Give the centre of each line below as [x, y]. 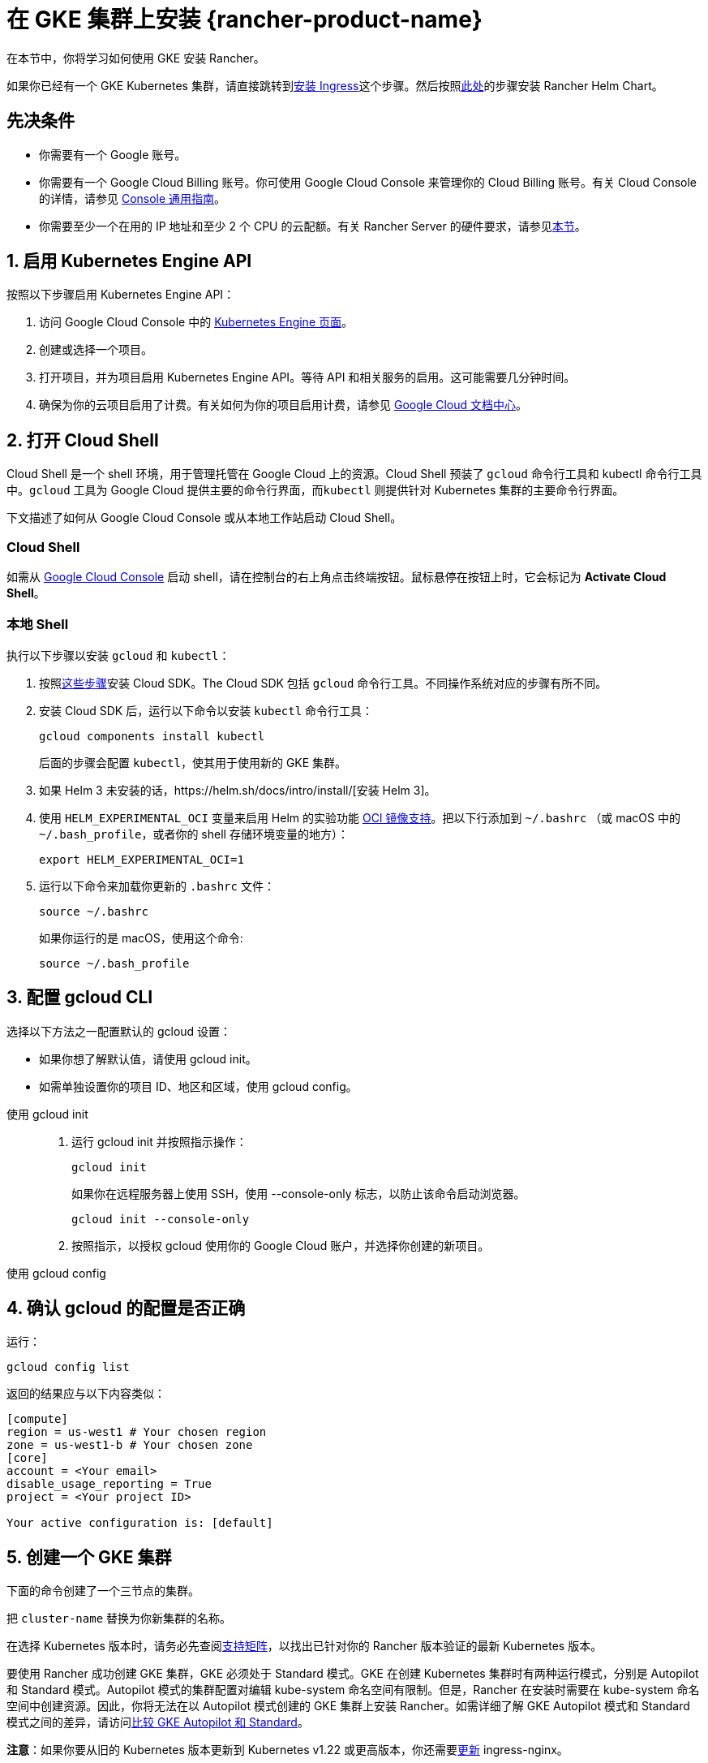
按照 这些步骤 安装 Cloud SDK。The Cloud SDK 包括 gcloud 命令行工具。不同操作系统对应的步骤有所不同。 [323, 683]
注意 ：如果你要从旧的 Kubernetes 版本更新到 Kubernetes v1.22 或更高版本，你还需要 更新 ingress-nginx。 [287, 1750]
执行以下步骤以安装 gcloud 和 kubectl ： [118, 655]
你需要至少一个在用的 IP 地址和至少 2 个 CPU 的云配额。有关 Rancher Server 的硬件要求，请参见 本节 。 [313, 226]
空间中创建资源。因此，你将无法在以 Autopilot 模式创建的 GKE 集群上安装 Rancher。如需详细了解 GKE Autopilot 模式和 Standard [348, 1706]
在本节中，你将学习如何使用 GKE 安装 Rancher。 [136, 58]
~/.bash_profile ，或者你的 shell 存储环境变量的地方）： [194, 834]
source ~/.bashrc [94, 911]
